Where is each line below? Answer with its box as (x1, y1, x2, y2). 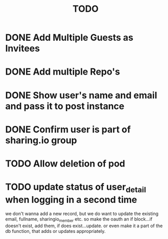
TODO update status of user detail (5, 181, 147, 195)
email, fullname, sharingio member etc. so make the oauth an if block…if (5, 216, 153, 224)
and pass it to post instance (5, 100, 125, 112)
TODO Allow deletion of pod (5, 158, 126, 169)
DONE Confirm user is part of (5, 124, 131, 135)
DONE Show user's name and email (5, 89, 157, 101)
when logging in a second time (5, 194, 137, 205)
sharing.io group (5, 134, 77, 146)
